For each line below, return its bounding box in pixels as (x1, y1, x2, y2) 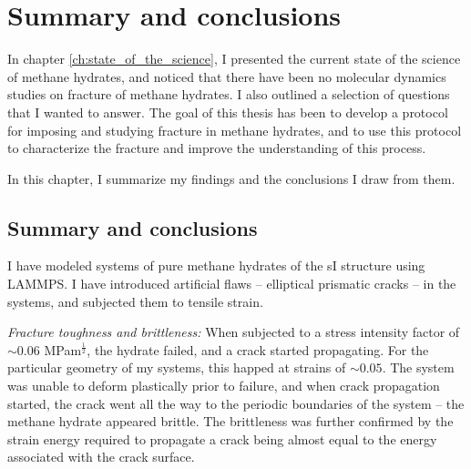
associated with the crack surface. (7, 447, 195, 466)
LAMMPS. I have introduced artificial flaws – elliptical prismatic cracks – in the (7, 274, 456, 293)
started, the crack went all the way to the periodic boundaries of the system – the (7, 393, 465, 413)
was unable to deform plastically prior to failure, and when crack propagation (7, 376, 440, 395)
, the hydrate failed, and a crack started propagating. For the (87, 340, 429, 359)
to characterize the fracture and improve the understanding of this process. (7, 138, 426, 158)
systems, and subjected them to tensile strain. (7, 291, 263, 311)
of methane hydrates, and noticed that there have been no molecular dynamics (7, 66, 446, 86)
